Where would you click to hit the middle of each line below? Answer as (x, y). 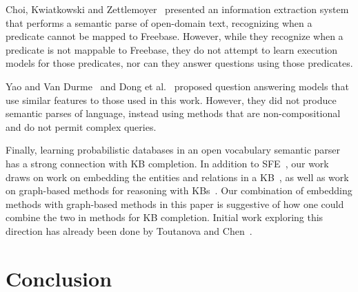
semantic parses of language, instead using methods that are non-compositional (173, 113)
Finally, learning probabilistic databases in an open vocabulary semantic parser (173, 150)
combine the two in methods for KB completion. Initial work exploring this (165, 217)
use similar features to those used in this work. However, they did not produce (171, 100)
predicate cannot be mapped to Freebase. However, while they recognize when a (175, 36)
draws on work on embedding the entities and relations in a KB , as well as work (177, 177)
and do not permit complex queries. (81, 126)
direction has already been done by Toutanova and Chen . (129, 230)
